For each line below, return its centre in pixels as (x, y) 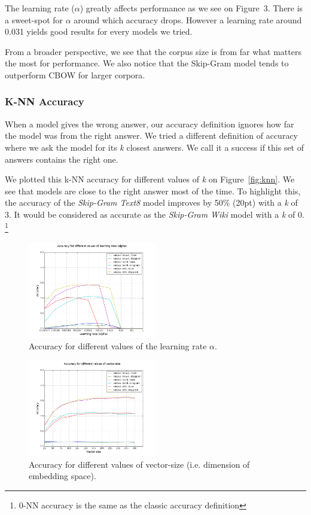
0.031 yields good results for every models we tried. (99, 31)
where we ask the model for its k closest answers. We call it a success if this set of (155, 147)
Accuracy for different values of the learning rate (118, 346)
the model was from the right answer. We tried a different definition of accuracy (151, 135)
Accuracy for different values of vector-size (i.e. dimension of (139, 464)
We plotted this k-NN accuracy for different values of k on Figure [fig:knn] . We (150, 179)
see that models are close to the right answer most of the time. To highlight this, (153, 191)
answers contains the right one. (62, 159)
